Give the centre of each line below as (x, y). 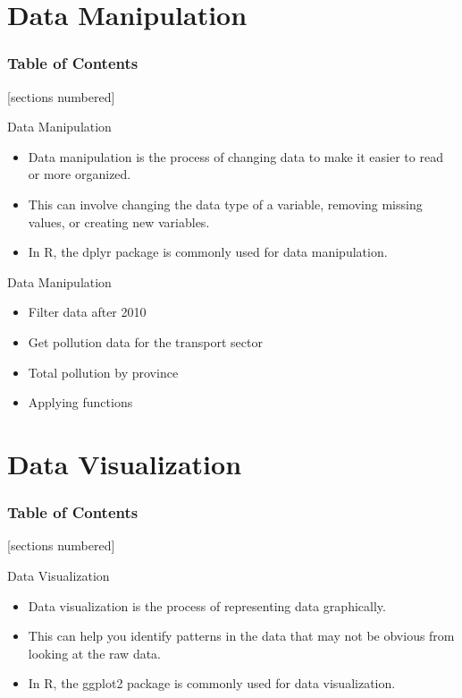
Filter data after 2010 (87, 312)
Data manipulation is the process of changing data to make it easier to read (235, 156)
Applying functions (80, 402)
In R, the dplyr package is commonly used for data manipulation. (208, 252)
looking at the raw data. (95, 653)
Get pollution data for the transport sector (145, 341)
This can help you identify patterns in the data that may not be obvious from (241, 636)
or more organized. (80, 174)
